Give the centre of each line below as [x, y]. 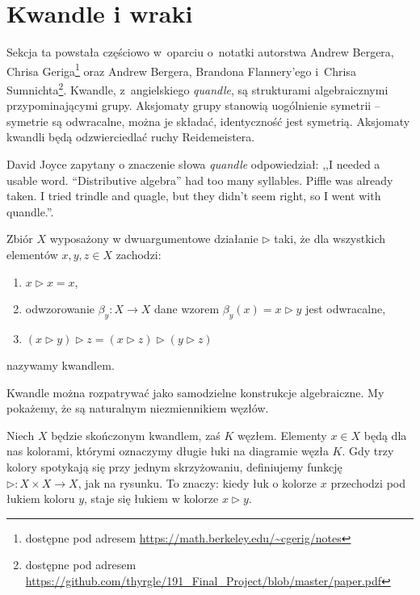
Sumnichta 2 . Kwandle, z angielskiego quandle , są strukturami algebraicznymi [197, 88]
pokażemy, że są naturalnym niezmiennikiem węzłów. [138, 408]
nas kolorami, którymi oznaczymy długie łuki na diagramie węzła [168, 451]
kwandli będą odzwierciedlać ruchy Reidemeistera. [131, 137]
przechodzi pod [368, 482]
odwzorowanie [60, 309]
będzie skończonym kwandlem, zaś [136, 435]
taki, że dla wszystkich [330, 239]
